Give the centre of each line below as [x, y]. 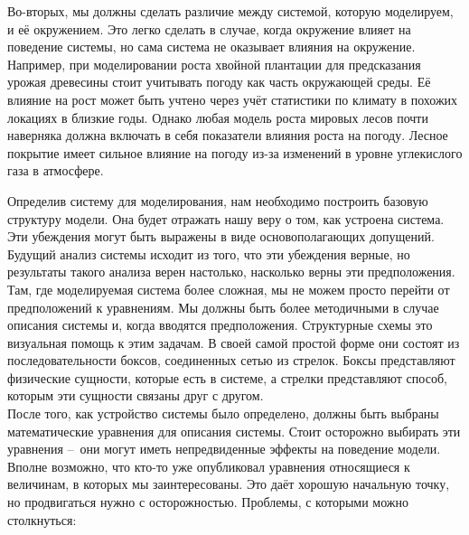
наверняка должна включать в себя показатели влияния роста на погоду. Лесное [228, 135]
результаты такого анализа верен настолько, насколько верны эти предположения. [231, 272]
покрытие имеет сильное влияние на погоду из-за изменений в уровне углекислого [235, 152]
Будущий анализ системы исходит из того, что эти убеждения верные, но [209, 253]
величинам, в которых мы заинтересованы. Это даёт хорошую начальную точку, [229, 484]
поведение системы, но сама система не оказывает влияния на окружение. [211, 47]
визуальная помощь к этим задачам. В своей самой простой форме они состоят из [234, 342]
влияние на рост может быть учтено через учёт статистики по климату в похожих [233, 99]
